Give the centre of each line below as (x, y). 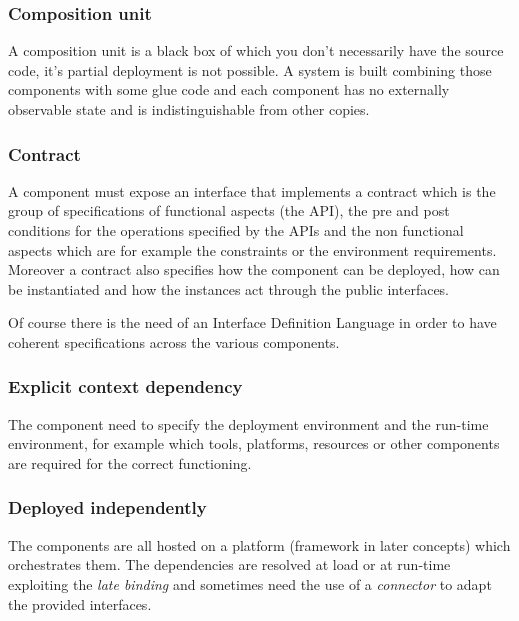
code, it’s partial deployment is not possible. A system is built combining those (250, 69)
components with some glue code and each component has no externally (229, 89)
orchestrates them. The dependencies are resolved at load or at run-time (229, 564)
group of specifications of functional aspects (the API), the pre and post (229, 210)
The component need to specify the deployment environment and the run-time (248, 423)
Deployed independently (107, 507)
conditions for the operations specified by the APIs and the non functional (236, 230)
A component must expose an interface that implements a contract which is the (252, 190)
